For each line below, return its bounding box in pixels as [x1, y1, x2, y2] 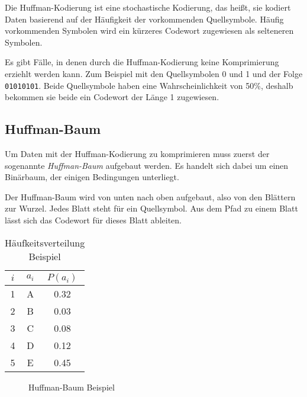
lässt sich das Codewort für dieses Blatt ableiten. [5, 213, 182, 226]
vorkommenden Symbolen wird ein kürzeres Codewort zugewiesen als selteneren [5, 24, 294, 37]
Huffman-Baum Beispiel [28, 380, 115, 393]
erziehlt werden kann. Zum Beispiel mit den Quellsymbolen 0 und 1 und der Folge [5, 67, 303, 79]
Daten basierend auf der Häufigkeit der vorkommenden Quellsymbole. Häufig [5, 12, 284, 25]
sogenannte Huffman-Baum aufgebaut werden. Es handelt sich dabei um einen [5, 159, 289, 171]
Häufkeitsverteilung [5, 235, 85, 249]
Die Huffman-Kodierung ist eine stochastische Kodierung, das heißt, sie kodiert [5, 1, 291, 13]
